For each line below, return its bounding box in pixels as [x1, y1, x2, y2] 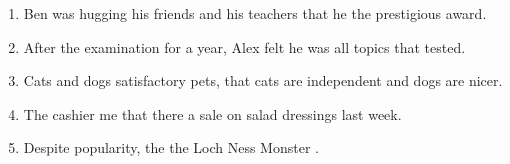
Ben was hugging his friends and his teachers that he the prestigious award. [23, 3, 487, 23]
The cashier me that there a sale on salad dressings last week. [23, 103, 402, 124]
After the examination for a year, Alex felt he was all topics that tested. [23, 36, 466, 57]
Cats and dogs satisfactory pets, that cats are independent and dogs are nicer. [23, 70, 503, 91]
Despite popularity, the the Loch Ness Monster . [23, 137, 319, 158]
